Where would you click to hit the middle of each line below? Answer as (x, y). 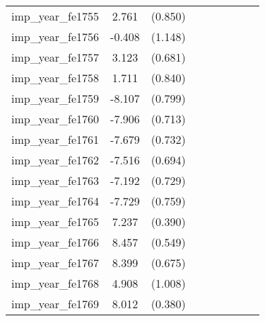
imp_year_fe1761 (55, 139)
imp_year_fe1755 (55, 16)
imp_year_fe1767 (55, 263)
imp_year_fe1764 (55, 201)
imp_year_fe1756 (55, 36)
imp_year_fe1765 (55, 221)
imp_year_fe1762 (55, 160)
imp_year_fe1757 (55, 57)
